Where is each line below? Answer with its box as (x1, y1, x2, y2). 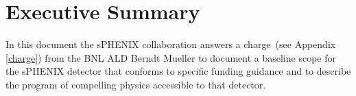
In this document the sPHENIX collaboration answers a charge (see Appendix (5, 37, 336, 51)
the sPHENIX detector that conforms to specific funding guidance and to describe (5, 64, 351, 78)
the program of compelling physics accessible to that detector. (5, 77, 266, 91)
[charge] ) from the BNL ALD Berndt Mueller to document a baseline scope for (5, 50, 336, 64)
